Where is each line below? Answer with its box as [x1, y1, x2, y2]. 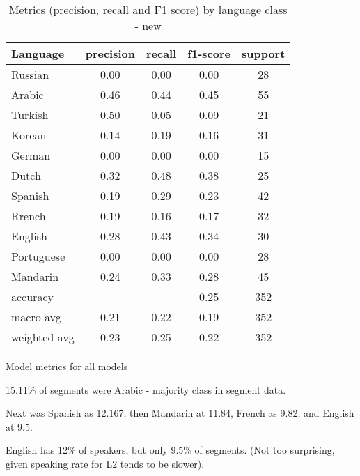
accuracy [11, 289, 54, 305]
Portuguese [11, 248, 65, 264]
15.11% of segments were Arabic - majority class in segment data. [6, 382, 286, 397]
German [11, 147, 51, 163]
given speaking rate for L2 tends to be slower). [6, 456, 205, 470]
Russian [11, 66, 49, 82]
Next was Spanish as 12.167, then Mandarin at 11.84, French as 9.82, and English [6, 406, 354, 420]
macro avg [11, 309, 62, 325]
